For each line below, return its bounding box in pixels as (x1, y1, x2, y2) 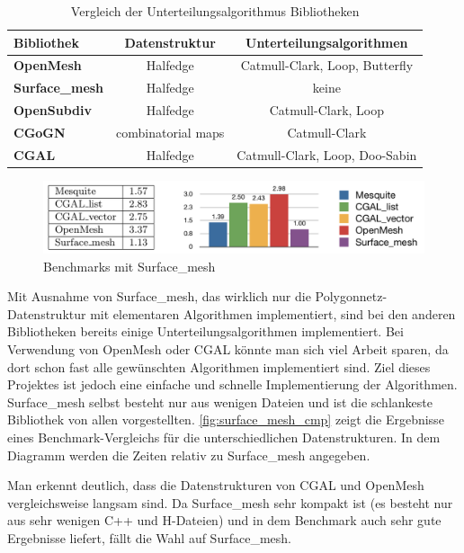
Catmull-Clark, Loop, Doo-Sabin (236, 145, 417, 164)
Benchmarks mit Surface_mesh (43, 256, 216, 275)
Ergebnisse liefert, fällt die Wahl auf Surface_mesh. (7, 528, 291, 547)
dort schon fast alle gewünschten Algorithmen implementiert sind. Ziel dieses (7, 357, 431, 376)
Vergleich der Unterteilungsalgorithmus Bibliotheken (70, 2, 360, 20)
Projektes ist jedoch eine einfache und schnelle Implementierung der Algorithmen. (7, 375, 458, 394)
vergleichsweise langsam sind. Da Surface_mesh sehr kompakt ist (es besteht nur (7, 493, 453, 512)
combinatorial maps (116, 122, 225, 141)
